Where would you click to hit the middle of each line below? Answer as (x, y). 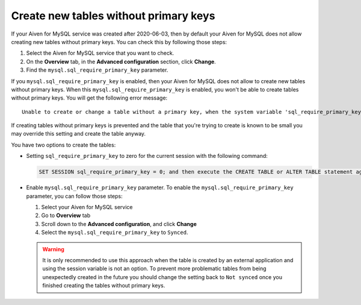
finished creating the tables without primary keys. (104, 286)
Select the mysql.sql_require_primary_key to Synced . (115, 233)
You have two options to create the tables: (63, 145)
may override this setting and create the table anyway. (79, 134)
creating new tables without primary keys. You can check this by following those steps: (119, 42)
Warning (53, 249)
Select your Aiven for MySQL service (87, 207)
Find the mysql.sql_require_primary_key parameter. (97, 70)
